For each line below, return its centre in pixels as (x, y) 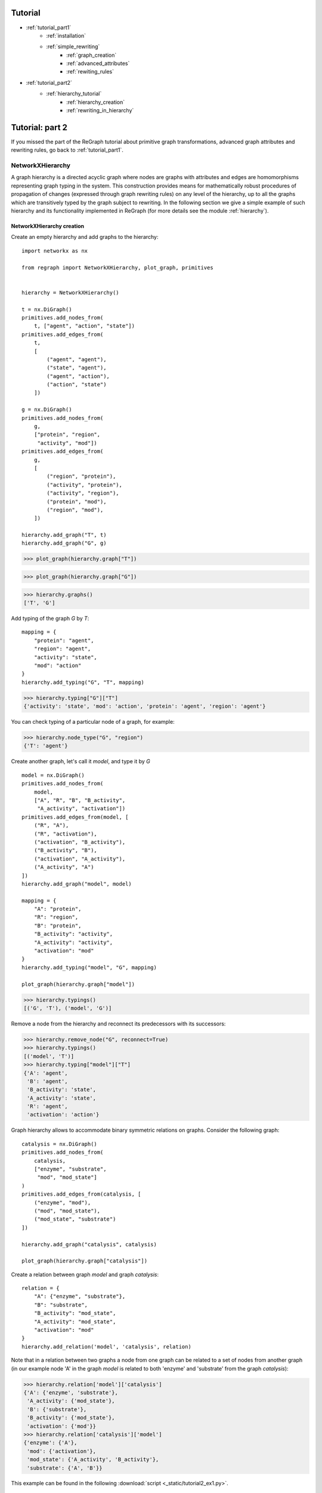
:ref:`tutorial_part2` (49, 82)
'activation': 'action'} (63, 1115)
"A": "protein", (58, 909)
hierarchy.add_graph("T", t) (64, 535)
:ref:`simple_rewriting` (73, 47)
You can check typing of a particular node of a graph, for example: (93, 722)
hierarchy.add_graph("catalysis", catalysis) (89, 1244)
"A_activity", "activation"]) (81, 809)
